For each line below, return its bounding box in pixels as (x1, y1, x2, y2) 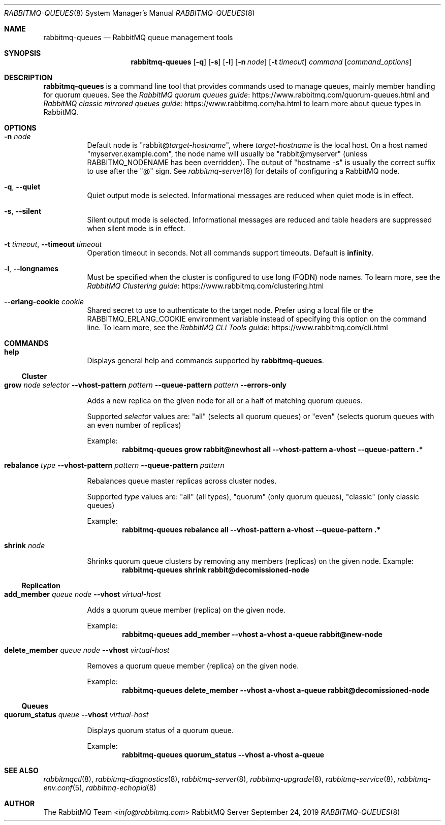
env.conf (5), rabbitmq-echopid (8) (43, 783, 156, 792)
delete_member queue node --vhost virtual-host (4, 646, 170, 654)
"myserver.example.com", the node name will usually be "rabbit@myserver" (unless (87, 149, 368, 158)
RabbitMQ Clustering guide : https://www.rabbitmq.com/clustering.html (87, 281, 324, 290)
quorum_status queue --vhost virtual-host (4, 710, 149, 719)
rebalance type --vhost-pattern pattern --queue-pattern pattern (4, 461, 225, 469)
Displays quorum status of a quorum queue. (87, 726, 234, 735)
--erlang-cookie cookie (4, 297, 84, 306)
